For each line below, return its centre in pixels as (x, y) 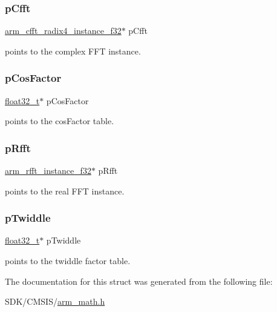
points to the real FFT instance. (65, 191)
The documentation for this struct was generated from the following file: (139, 281)
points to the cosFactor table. (60, 121)
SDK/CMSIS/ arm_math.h (55, 301)
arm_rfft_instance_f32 (48, 171)
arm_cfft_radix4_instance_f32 (63, 31)
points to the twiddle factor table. (68, 261)
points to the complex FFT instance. (73, 51)
